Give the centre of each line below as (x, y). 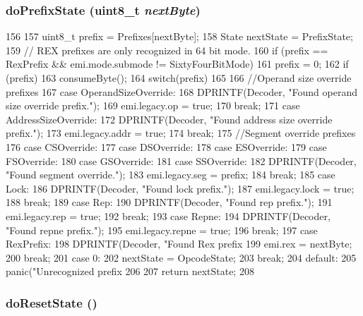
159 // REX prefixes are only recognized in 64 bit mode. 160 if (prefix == (167, 50)
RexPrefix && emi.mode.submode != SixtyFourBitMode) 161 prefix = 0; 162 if (177, 64)
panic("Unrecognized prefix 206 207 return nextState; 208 (130, 271)
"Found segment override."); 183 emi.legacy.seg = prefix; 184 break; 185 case (171, 175)
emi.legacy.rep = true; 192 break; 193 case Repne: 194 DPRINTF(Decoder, (168, 215)
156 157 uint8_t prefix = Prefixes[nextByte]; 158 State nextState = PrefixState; (179, 36)
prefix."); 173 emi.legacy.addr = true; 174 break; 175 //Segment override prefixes (181, 133)
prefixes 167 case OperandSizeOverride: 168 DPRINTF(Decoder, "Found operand (181, 91)
